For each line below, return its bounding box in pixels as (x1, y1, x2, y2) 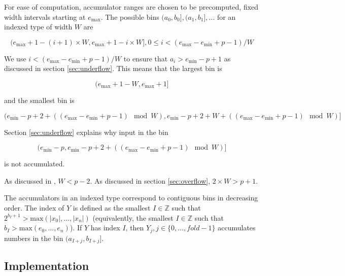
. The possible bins (100, 11, 159, 22)
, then (125, 222, 144, 233)
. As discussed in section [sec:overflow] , (90, 175, 211, 186)
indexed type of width (4, 21, 73, 32)
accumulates (218, 222, 256, 233)
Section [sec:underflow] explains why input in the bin (4, 126, 168, 137)
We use (4, 53, 26, 63)
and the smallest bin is (4, 94, 75, 105)
